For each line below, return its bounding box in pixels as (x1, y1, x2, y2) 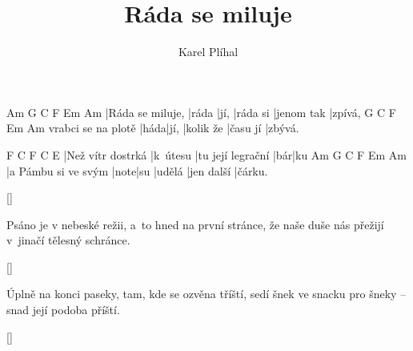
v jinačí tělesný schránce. (6, 232, 130, 248)
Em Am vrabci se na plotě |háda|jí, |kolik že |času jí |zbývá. (6, 119, 299, 136)
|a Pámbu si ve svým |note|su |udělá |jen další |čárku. (6, 162, 268, 179)
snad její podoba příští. (6, 301, 120, 318)
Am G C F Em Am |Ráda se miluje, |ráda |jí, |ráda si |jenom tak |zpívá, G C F (6, 103, 396, 120)
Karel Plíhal (178, 43, 239, 60)
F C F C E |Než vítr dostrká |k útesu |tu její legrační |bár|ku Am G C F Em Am (6, 146, 407, 163)
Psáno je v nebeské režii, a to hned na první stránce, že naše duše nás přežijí (6, 216, 384, 232)
